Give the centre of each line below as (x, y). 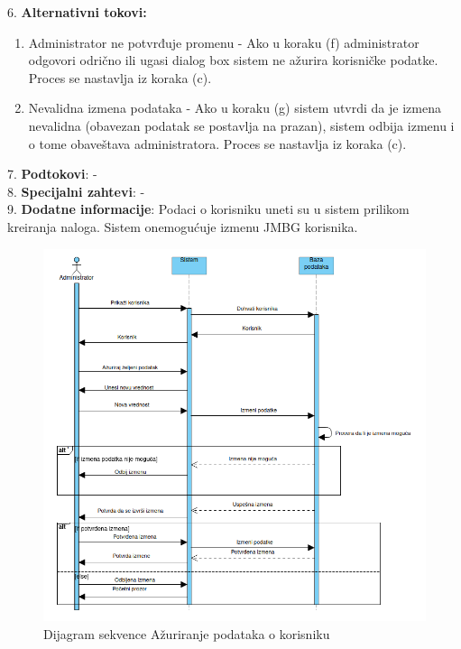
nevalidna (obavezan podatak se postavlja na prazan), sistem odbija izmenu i (241, 125)
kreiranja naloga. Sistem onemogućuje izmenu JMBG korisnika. (183, 226)
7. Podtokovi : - (52, 174)
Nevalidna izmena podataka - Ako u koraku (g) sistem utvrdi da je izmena (235, 108)
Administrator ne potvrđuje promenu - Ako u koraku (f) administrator (224, 42)
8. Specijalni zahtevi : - (76, 191)
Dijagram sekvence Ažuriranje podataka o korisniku (187, 633)
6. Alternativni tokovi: (77, 12)
